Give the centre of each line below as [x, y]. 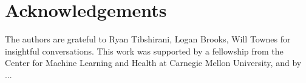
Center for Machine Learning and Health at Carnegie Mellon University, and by [153, 63]
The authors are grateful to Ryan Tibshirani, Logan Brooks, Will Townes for [148, 39]
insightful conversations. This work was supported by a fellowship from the [144, 51]
